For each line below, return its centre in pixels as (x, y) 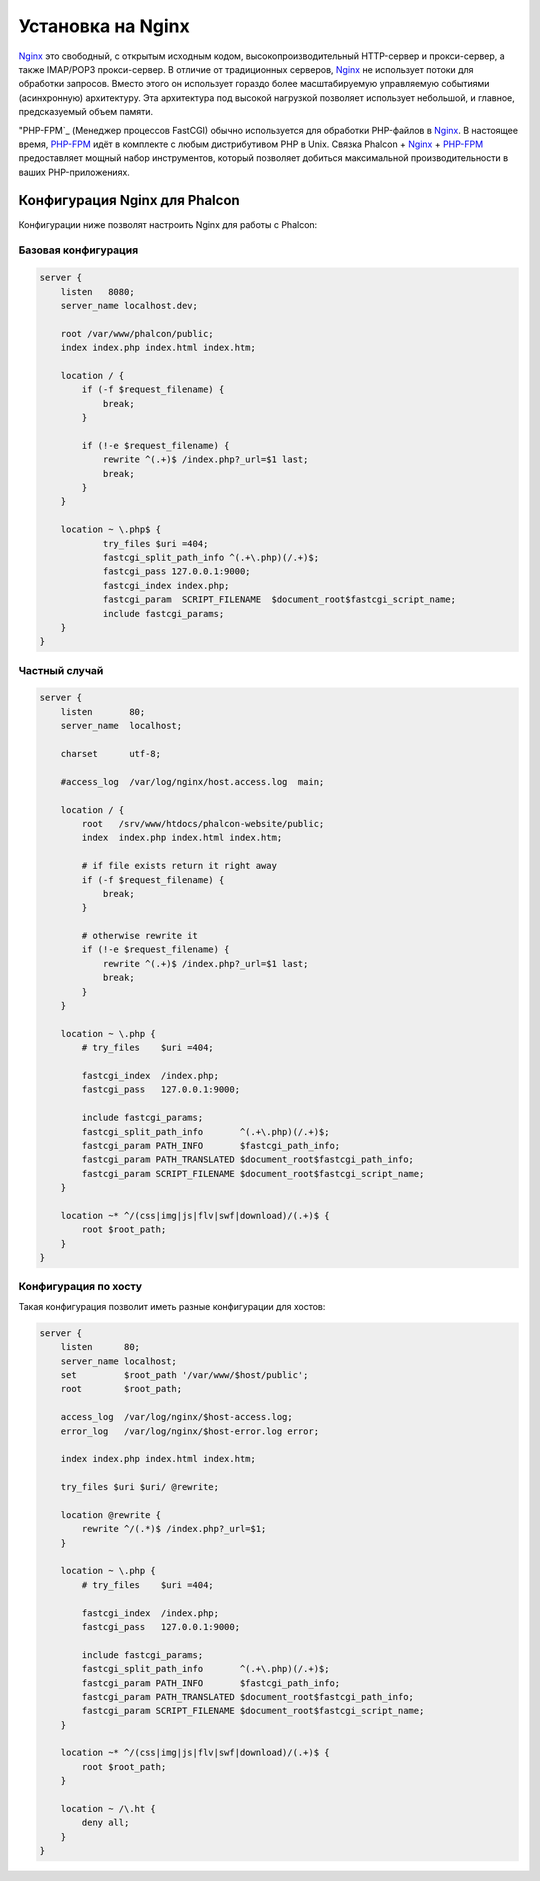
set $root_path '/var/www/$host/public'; (184, 1374)
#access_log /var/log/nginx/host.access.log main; (192, 781)
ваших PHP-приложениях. (74, 172)
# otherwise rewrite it (140, 936)
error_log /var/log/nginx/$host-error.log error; (190, 1431)
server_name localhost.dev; (129, 305)
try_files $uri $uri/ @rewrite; (140, 1487)
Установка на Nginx (104, 26)
